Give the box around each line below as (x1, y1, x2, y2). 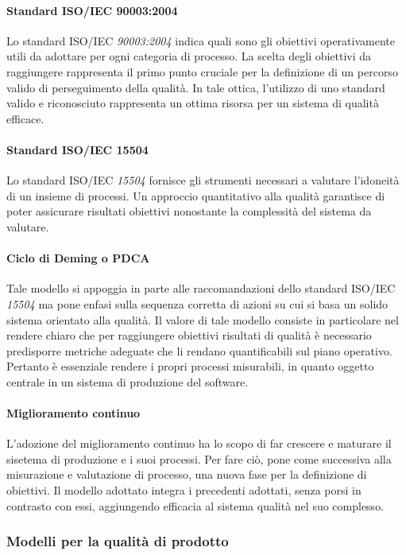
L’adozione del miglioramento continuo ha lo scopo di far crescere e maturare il (6, 435, 392, 452)
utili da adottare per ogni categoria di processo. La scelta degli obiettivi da (6, 48, 372, 64)
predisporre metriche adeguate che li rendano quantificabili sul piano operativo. (6, 342, 392, 359)
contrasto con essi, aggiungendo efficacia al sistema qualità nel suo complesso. (6, 497, 385, 514)
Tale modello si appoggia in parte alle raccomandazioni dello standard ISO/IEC (6, 280, 396, 297)
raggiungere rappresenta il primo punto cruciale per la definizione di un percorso (6, 63, 398, 80)
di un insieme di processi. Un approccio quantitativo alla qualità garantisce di (6, 187, 385, 204)
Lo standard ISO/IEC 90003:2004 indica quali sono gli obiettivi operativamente (6, 32, 395, 49)
